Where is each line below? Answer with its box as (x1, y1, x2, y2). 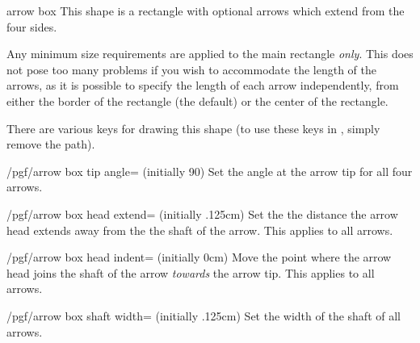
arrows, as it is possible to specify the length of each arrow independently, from (6, 77, 399, 94)
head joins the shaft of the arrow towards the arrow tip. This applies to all (6, 264, 375, 281)
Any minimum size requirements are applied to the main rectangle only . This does (6, 45, 414, 62)
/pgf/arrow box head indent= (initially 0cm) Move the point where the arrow (6, 249, 392, 266)
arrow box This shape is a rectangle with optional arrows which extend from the (6, 2, 405, 19)
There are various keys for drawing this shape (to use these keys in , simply (6, 119, 380, 136)
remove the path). (6, 136, 95, 153)
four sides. (6, 18, 57, 35)
